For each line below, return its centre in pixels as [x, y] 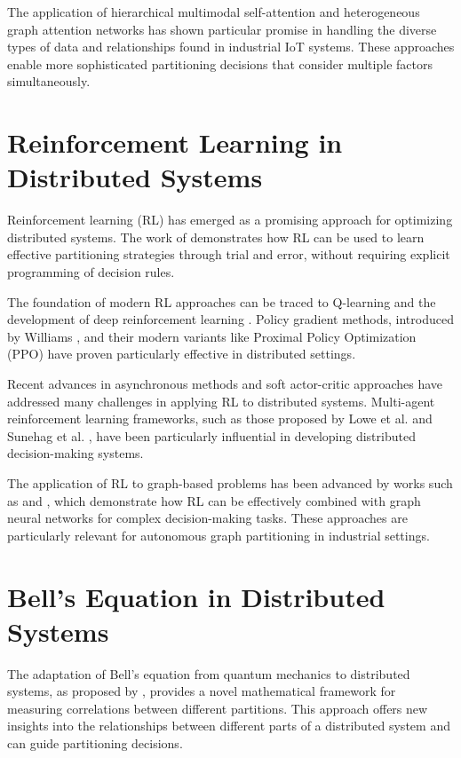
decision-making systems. [76, 453]
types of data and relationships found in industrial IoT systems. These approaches [231, 47]
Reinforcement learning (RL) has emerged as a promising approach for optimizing [230, 220]
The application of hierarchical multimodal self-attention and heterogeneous [214, 12]
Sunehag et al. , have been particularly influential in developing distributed [211, 435]
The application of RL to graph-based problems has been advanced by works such [230, 483]
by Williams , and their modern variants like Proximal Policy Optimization [212, 336]
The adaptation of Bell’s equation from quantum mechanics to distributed [209, 673]
